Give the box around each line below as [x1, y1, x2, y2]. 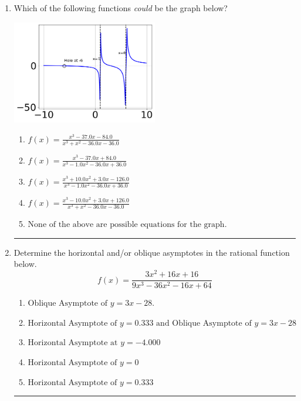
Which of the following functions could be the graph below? [13, 2, 228, 14]
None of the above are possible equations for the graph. [28, 220, 227, 229]
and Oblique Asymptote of [156, 319, 252, 328]
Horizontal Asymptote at [28, 339, 118, 347]
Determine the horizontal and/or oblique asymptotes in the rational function [13, 246, 290, 258]
